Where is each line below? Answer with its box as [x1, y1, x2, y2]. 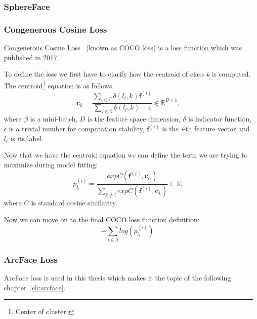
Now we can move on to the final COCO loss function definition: [4, 214, 200, 225]
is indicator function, [188, 114, 252, 124]
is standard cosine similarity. [31, 198, 118, 208]
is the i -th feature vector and [162, 123, 250, 134]
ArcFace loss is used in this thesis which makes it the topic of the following [4, 273, 231, 283]
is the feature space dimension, [87, 114, 181, 124]
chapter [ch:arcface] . [4, 282, 66, 292]
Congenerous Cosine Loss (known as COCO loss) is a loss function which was [4, 42, 242, 53]
